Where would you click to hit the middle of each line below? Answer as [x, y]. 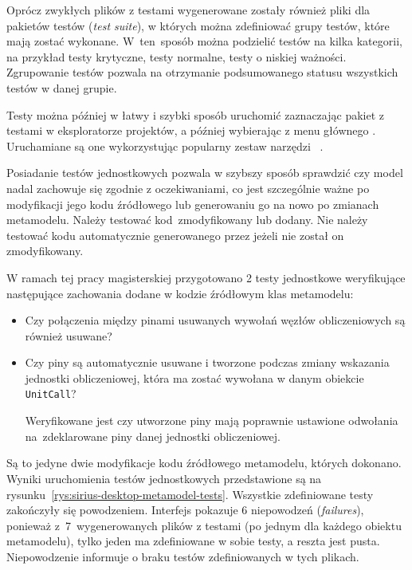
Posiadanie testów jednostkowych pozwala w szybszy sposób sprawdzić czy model [205, 173]
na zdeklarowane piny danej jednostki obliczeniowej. [153, 436]
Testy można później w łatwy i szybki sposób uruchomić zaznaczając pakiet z [195, 114]
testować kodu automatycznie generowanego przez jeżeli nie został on [175, 235]
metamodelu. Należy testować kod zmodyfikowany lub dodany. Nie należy [187, 220]
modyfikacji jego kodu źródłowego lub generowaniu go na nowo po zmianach [193, 204]
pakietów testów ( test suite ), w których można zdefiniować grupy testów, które [198, 25]
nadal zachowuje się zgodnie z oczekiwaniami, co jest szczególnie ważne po [188, 188]
